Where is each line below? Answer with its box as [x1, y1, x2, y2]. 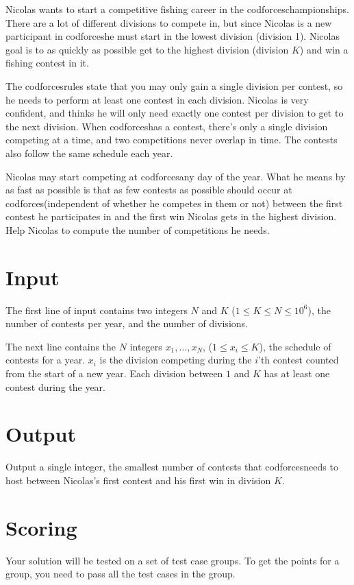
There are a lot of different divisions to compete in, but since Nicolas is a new [5, 15, 332, 29]
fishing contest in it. [5, 56, 89, 70]
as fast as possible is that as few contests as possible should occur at [5, 182, 292, 197]
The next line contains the [5, 339, 116, 353]
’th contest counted [258, 353, 339, 367]
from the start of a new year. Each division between [5, 366, 223, 380]
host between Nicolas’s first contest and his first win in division [5, 473, 271, 487]
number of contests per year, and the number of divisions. [5, 316, 248, 331]
